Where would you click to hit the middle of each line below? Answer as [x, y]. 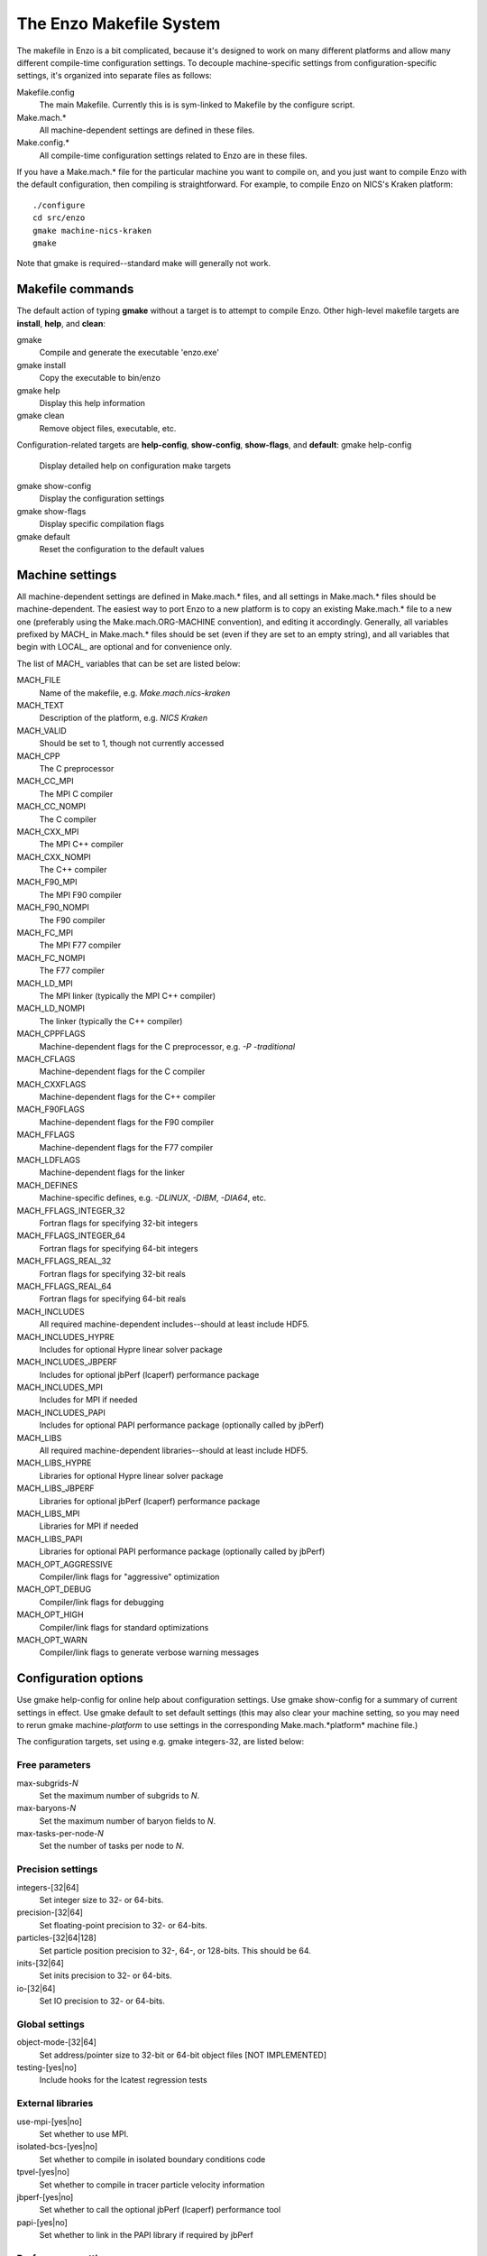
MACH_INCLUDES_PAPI [61, 1412]
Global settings [51, 2024]
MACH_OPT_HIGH [51, 1614]
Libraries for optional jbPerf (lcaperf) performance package [150, 1501]
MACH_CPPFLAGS [51, 1034]
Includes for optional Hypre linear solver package [131, 1349]
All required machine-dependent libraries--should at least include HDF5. [174, 1451]
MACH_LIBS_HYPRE [54, 1463]
